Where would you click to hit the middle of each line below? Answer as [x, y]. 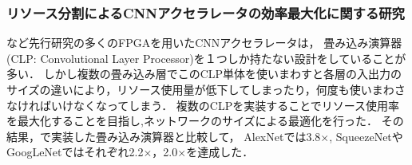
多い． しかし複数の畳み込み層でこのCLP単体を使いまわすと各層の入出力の [204, 74]
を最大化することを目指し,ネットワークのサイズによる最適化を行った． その [205, 121]
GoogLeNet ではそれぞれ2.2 [75, 152]
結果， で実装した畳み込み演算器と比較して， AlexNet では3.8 [164, 136]
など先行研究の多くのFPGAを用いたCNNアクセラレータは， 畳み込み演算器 [204, 43]
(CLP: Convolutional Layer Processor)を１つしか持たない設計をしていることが [206, 58]
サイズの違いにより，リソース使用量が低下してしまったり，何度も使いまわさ [206, 89]
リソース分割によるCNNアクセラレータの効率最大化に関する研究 [206, 12]
